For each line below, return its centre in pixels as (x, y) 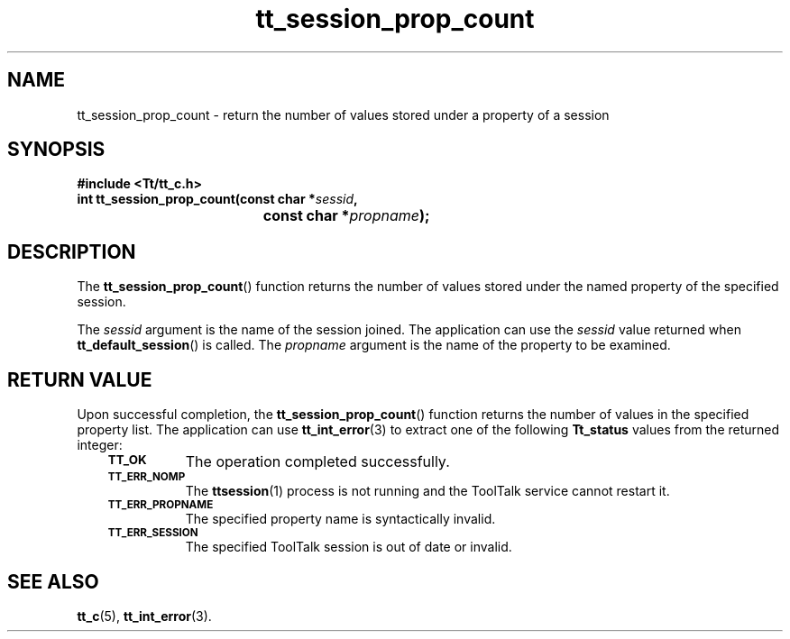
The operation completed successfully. (317, 462)
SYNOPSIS (56, 150)
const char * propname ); (346, 216)
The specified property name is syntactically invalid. (340, 519)
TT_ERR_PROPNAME (161, 505)
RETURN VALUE (80, 379)
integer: (100, 445)
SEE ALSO (53, 581)
